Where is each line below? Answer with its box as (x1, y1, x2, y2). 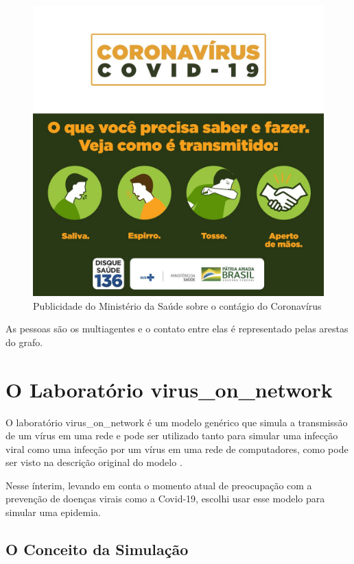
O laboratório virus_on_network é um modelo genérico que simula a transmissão (5, 415, 348, 429)
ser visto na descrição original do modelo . (5, 455, 182, 469)
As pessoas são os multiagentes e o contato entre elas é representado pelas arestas (5, 321, 349, 336)
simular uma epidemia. (5, 505, 101, 519)
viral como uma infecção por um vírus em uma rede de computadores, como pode (5, 441, 349, 456)
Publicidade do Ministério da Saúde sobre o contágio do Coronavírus (33, 298, 322, 312)
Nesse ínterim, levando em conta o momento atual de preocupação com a (5, 478, 312, 492)
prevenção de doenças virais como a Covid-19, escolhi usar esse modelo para (5, 491, 325, 506)
